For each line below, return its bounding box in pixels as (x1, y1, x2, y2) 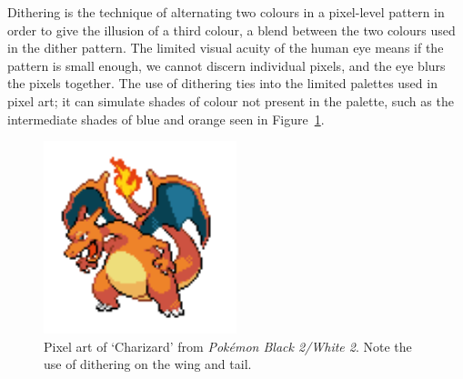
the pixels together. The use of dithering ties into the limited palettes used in (7, 74, 438, 93)
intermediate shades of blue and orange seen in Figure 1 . (7, 109, 325, 128)
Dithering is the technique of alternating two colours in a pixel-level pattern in (7, 3, 445, 21)
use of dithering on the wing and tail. (44, 354, 252, 374)
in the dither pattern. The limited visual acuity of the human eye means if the (7, 38, 444, 57)
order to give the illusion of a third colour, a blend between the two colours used (7, 20, 456, 39)
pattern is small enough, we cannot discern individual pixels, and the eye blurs (7, 55, 446, 75)
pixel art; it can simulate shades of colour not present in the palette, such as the (7, 91, 454, 110)
